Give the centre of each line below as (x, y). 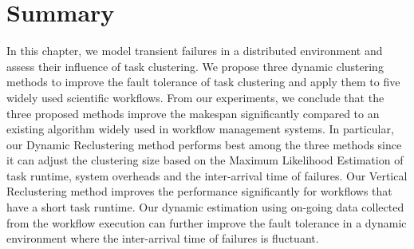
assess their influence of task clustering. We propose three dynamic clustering (195, 66)
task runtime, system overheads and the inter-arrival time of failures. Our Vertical (207, 175)
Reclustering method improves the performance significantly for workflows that (199, 191)
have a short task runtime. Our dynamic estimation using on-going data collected (205, 207)
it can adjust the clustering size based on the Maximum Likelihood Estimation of (205, 160)
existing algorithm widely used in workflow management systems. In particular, (200, 129)
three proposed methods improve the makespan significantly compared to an (193, 113)
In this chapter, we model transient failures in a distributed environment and (195, 51)
